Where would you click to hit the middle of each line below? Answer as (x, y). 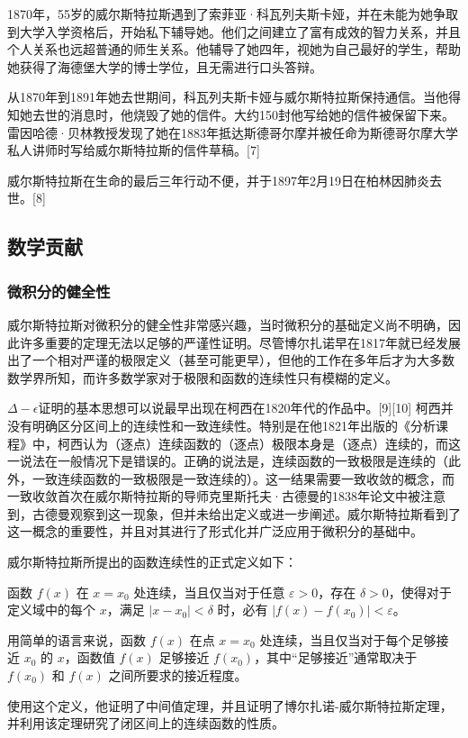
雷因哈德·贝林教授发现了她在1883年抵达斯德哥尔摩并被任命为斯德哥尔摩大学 (233, 132)
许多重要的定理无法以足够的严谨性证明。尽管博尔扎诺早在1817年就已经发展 (240, 342)
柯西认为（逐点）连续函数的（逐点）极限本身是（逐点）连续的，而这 (259, 443)
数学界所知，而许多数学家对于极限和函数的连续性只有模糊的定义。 (202, 377)
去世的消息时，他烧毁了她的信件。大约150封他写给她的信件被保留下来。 (243, 114)
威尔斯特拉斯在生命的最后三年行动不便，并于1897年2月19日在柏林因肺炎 (218, 180)
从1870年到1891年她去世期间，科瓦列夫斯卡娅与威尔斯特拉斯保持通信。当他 (228, 97)
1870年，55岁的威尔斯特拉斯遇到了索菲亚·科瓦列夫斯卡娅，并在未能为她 (220, 14)
